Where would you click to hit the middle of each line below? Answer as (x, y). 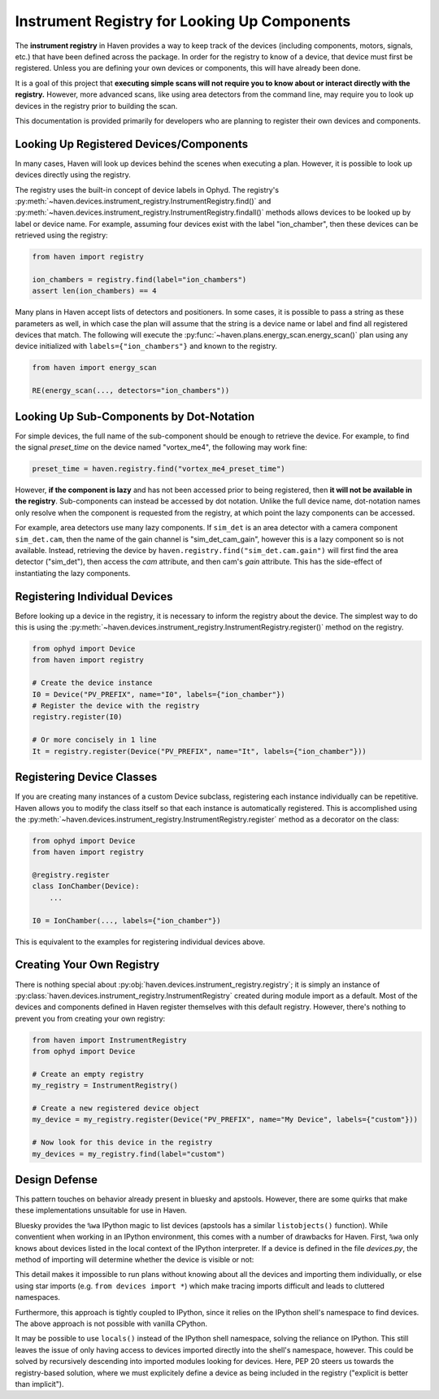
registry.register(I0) (77, 717)
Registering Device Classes (86, 777)
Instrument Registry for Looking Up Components (183, 21)
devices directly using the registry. (73, 175)
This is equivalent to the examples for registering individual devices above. (140, 941)
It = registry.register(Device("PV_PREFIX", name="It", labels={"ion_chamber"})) (200, 751)
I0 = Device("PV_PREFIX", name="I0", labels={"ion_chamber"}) (159, 694)
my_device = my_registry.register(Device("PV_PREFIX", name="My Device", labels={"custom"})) (225, 1120)
